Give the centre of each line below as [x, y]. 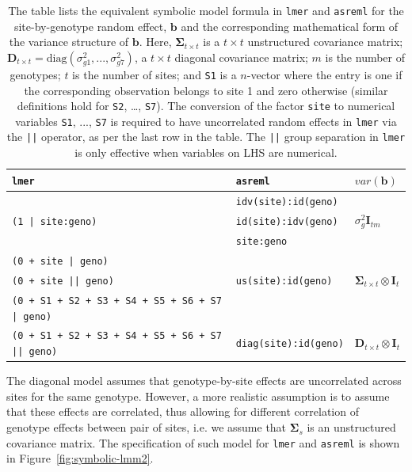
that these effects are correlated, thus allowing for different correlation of [183, 411]
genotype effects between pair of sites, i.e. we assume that [147, 427]
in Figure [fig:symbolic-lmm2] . [80, 458]
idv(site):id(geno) [287, 202]
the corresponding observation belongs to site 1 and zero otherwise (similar [206, 90]
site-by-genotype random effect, [90, 26]
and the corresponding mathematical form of [290, 26]
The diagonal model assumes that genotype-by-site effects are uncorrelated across [204, 381]
